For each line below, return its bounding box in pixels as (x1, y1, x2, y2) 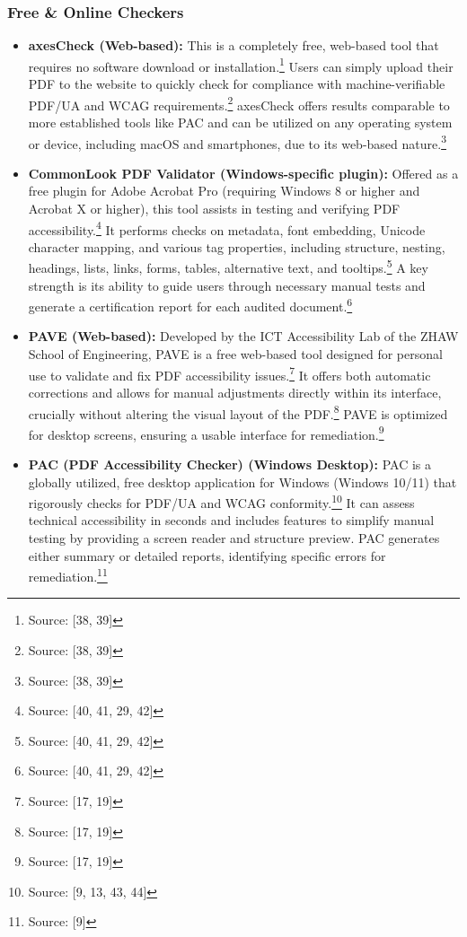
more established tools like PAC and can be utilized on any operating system (28, 112, 453, 131)
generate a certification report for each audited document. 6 (28, 294, 353, 315)
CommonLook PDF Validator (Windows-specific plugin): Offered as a (28, 163, 459, 182)
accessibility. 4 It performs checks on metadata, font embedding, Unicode (28, 217, 426, 239)
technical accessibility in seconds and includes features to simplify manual (28, 511, 435, 530)
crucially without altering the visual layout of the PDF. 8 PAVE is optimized (28, 401, 448, 423)
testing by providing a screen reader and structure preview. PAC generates (28, 529, 440, 547)
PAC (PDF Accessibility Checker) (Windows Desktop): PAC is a (28, 455, 431, 473)
